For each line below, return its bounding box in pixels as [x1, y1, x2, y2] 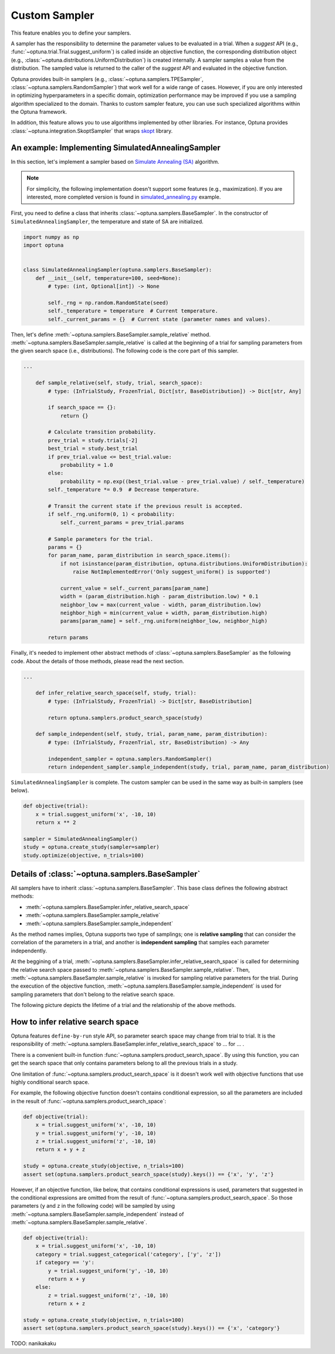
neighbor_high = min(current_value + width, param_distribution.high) [60, 609, 268, 617]
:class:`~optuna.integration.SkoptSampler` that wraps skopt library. [11, 127, 173, 134]
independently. [11, 947, 47, 954]
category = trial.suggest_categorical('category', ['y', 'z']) [35, 1251, 222, 1258]
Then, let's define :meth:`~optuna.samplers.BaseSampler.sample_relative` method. [11, 331, 211, 338]
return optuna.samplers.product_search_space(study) [48, 714, 203, 721]
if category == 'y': [35, 1259, 95, 1266]
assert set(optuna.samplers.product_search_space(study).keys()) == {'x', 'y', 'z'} [23, 1171, 274, 1177]
